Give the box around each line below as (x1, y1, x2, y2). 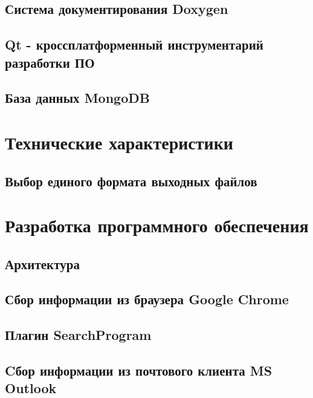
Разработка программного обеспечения (5, 213, 309, 238)
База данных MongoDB (5, 88, 150, 107)
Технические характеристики (5, 129, 233, 154)
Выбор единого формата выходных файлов (5, 171, 257, 190)
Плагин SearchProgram (5, 325, 152, 344)
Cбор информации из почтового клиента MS (5, 361, 273, 379)
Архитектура (5, 254, 80, 273)
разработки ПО (5, 53, 95, 71)
